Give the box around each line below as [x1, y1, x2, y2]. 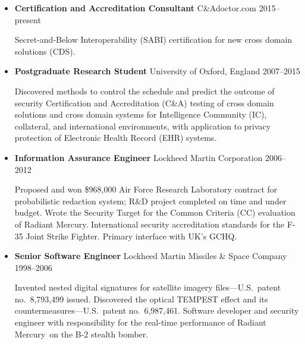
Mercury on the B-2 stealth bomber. [14, 327, 149, 340]
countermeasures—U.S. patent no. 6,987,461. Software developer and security [14, 304, 299, 317]
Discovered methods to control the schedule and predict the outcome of [14, 84, 275, 97]
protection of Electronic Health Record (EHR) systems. [14, 131, 217, 144]
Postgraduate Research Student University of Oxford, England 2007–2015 [14, 65, 300, 77]
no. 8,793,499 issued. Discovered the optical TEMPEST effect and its [14, 292, 268, 305]
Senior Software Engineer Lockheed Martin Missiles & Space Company [14, 250, 287, 262]
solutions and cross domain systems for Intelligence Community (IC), [14, 108, 267, 121]
